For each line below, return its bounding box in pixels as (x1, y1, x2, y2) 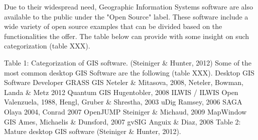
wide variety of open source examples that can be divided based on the (4, 21, 222, 31)
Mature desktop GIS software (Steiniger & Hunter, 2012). (4, 126, 181, 136)
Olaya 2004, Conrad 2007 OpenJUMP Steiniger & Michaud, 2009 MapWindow (4, 106, 247, 116)
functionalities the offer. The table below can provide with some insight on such (4, 30, 249, 41)
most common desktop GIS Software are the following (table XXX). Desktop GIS (4, 67, 254, 77)
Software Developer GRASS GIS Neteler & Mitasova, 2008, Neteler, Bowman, (4, 77, 243, 87)
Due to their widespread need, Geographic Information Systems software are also (4, 1, 253, 11)
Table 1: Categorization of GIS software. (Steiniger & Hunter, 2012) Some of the (4, 57, 252, 67)
